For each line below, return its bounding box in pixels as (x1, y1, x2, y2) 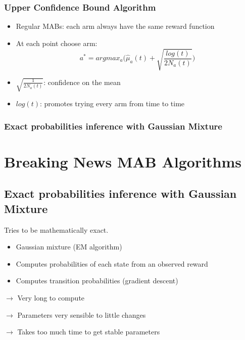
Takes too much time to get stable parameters (17, 326, 160, 337)
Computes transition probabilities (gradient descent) (16, 275, 178, 286)
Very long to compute (17, 292, 85, 303)
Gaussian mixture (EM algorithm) (16, 241, 122, 252)
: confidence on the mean (43, 76, 121, 87)
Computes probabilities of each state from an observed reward (16, 258, 208, 269)
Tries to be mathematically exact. (4, 224, 109, 235)
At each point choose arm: (16, 37, 97, 48)
